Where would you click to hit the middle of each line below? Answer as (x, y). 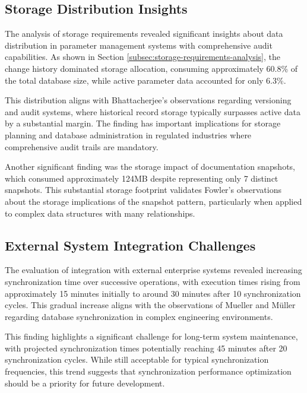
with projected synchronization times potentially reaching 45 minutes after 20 (146, 348)
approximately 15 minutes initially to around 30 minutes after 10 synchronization (153, 293)
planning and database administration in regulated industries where (128, 134)
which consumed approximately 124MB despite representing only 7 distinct (142, 178)
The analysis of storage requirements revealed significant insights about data (144, 34)
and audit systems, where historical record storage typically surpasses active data (153, 111)
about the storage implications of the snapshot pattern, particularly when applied (153, 201)
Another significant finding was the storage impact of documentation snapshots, (150, 167)
